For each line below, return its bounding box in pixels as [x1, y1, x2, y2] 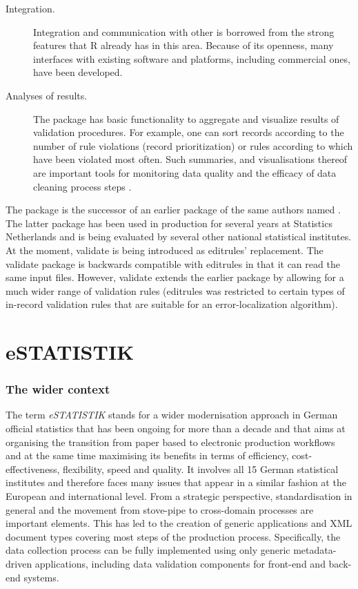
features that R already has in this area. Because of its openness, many [33, 38, 334, 52]
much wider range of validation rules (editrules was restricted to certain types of [6, 283, 345, 298]
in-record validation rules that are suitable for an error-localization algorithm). [6, 297, 338, 311]
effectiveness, [6, 461, 60, 476]
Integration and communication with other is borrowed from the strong [33, 24, 335, 39]
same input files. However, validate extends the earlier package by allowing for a [6, 270, 344, 284]
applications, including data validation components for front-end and [34, 557, 326, 570]
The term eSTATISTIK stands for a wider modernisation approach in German [6, 407, 338, 422]
